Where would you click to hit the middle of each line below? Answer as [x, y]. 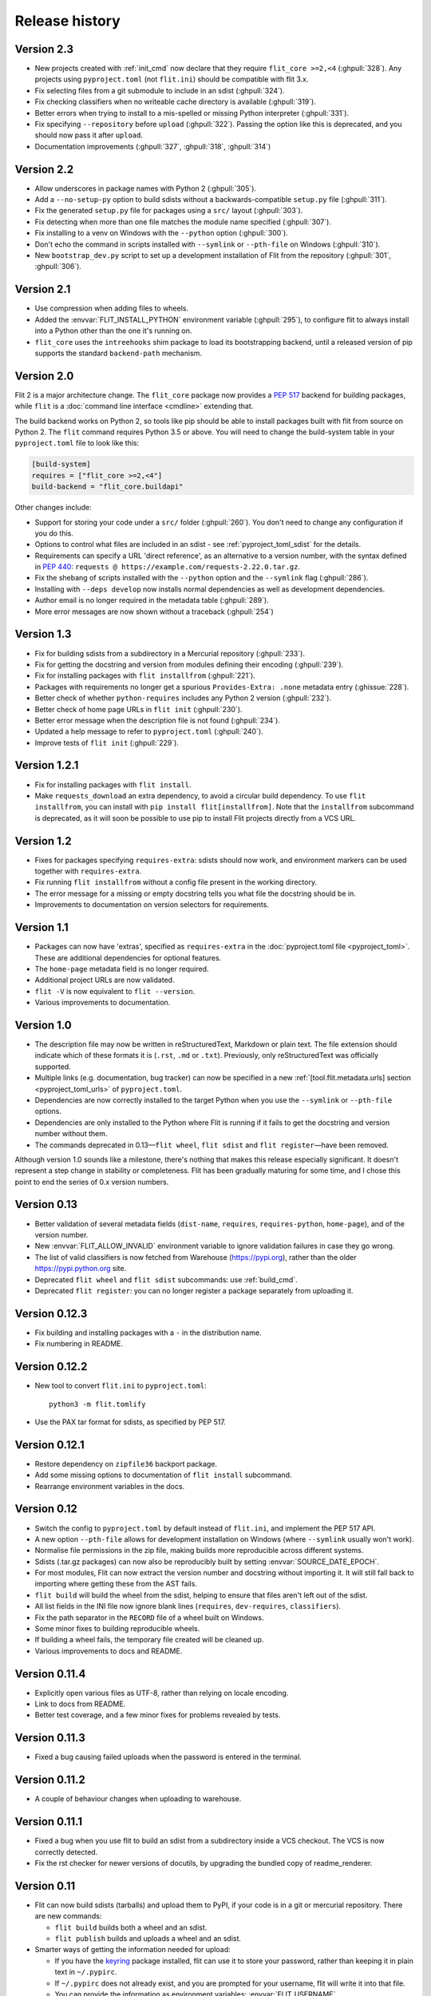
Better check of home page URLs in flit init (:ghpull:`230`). [138, 709]
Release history [68, 21]
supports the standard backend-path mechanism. [119, 353]
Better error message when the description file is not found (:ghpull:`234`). [158, 720]
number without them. [71, 1134]
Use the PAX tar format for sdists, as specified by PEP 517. [130, 1422]
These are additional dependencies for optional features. [128, 957]
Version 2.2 [44, 169]
